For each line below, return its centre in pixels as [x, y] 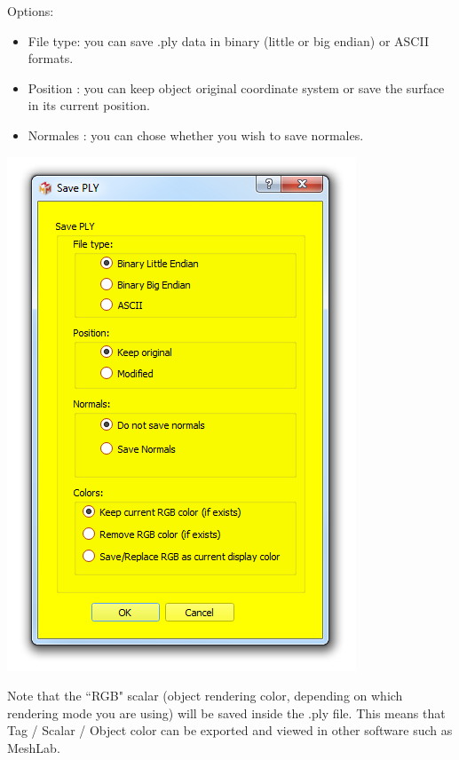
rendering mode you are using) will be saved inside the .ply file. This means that [226, 712]
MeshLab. [34, 747]
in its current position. [89, 105]
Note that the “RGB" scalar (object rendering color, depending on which [205, 696]
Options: [31, 11]
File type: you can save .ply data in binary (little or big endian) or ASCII [228, 40]
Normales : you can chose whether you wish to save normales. [196, 135]
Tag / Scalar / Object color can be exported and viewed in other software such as [230, 730]
